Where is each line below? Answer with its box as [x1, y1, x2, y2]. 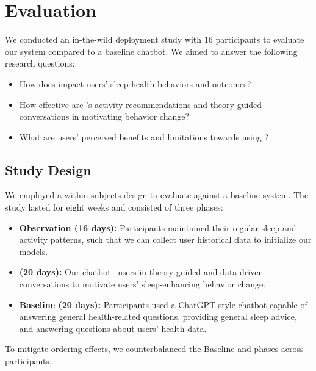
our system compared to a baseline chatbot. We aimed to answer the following [5, 45, 298, 57]
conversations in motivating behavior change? [19, 110, 190, 123]
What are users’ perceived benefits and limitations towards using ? [19, 130, 268, 143]
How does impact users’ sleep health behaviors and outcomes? [19, 77, 251, 90]
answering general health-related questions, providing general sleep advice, [19, 310, 297, 323]
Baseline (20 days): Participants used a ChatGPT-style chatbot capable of [19, 298, 307, 311]
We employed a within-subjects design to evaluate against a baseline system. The [5, 189, 309, 201]
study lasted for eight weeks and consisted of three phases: [5, 201, 223, 214]
